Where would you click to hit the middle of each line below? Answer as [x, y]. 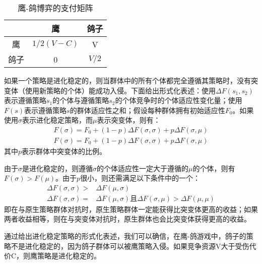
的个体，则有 [214, 168]
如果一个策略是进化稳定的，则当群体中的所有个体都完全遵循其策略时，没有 [127, 80]
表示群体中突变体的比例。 [64, 151]
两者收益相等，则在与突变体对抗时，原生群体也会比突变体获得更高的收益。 [127, 219]
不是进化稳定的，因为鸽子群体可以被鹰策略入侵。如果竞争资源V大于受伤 [130, 246]
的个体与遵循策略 [81, 100]
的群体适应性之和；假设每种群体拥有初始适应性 [147, 110]
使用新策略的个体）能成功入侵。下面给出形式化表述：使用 [120, 90]
